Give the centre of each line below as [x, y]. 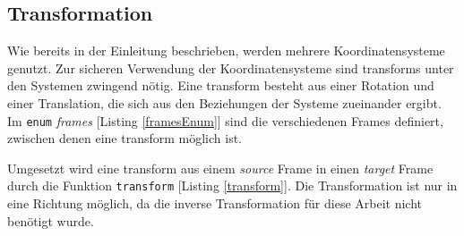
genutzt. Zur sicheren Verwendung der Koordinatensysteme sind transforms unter [231, 67]
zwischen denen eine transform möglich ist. [125, 138]
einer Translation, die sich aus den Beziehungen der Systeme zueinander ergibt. [224, 102]
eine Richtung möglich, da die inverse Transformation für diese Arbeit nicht [215, 203]
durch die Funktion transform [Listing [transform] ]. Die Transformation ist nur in [232, 185]
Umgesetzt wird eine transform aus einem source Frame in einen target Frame [220, 168]
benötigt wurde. [51, 220]
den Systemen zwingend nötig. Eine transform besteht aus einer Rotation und [221, 85]
